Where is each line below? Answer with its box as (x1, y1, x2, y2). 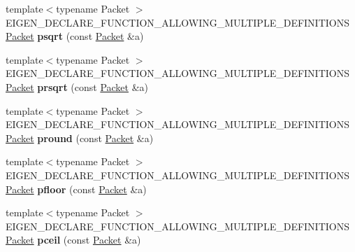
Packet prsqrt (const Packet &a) (6, 79, 149, 94)
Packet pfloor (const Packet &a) (6, 181, 147, 196)
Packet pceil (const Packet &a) (6, 232, 141, 247)
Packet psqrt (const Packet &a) (6, 29, 144, 43)
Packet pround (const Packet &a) (6, 130, 154, 145)
